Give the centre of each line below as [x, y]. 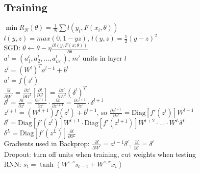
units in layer [102, 57]
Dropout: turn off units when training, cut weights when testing [100, 154]
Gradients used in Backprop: [47, 143]
